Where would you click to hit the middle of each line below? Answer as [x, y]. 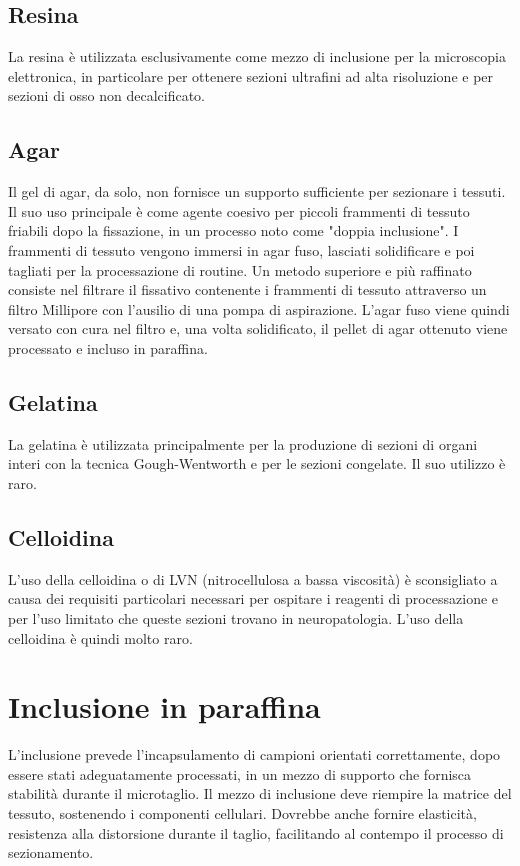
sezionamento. [51, 852]
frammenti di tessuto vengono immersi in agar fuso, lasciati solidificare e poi [241, 249]
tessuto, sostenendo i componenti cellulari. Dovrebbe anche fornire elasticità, [242, 813]
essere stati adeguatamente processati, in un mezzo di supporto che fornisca [240, 773]
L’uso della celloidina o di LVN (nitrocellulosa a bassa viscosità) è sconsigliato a [253, 578]
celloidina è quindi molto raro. [100, 637]
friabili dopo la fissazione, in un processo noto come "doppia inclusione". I [233, 230]
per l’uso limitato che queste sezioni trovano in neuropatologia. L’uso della [236, 617]
